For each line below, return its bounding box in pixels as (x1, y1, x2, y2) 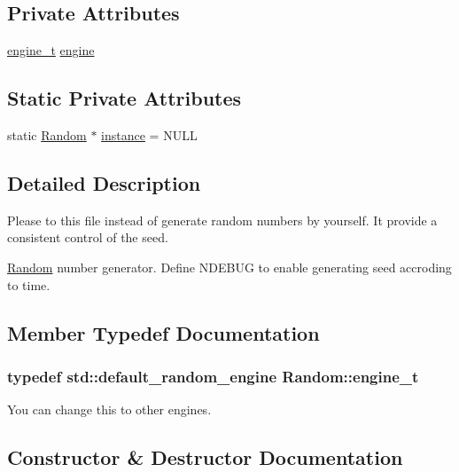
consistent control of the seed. (7, 228, 168, 247)
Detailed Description (7, 169, 201, 196)
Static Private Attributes (7, 84, 242, 112)
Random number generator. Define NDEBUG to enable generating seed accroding (7, 257, 452, 276)
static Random (7, 126, 87, 144)
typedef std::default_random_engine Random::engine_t (7, 365, 419, 387)
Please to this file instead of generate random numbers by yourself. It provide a (7, 210, 438, 229)
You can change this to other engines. (7, 400, 212, 419)
